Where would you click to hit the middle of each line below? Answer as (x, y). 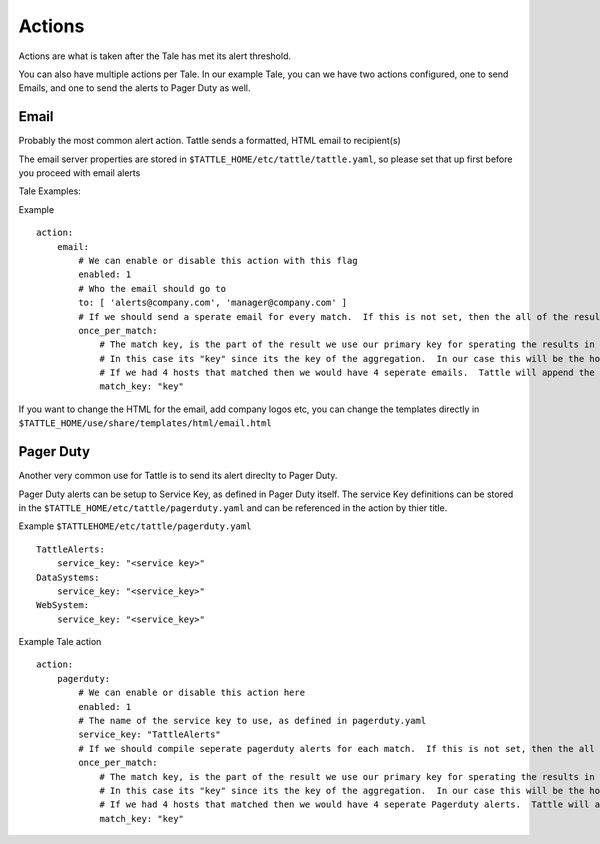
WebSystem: (63, 605)
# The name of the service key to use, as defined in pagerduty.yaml (252, 721)
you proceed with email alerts (79, 173)
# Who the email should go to (152, 288)
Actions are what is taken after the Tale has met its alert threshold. (155, 56)
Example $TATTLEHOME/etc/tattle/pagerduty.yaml (135, 526)
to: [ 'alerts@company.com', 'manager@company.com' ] (213, 303)
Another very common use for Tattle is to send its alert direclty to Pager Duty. (178, 476)
